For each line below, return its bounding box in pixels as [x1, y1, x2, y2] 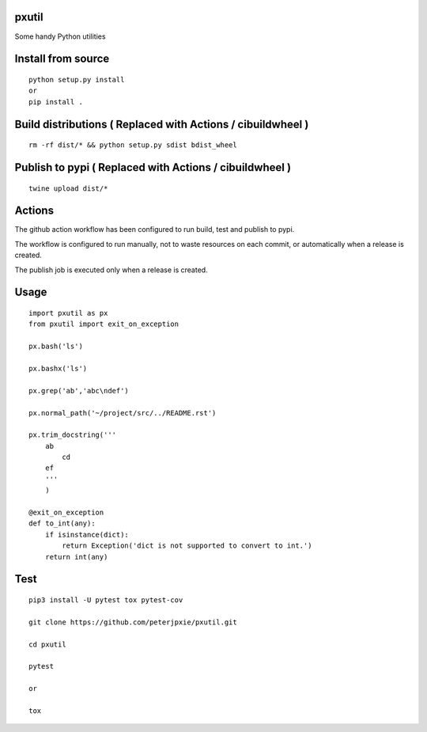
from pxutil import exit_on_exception [28, 320, 179, 328]
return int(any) [44, 552, 108, 561]
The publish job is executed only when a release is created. [14, 265, 209, 275]
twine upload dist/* [28, 184, 108, 193]
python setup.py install [28, 75, 125, 84]
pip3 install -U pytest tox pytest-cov [28, 596, 183, 605]
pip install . [28, 97, 83, 106]
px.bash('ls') [28, 342, 83, 351]
